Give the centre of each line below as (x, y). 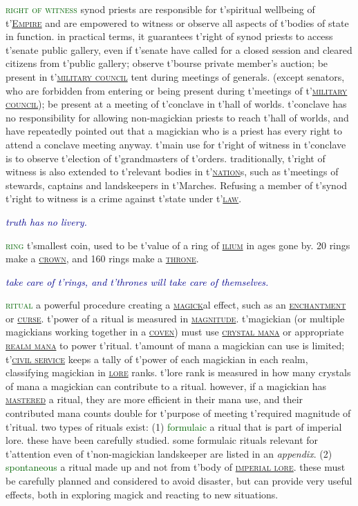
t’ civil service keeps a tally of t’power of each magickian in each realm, (157, 359)
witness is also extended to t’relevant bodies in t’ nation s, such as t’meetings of (172, 172)
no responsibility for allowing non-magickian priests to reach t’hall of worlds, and (177, 117)
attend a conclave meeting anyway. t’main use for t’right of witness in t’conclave (176, 144)
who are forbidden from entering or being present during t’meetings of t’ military (177, 90)
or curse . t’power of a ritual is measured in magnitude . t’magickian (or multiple (175, 318)
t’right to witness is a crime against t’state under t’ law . (124, 198)
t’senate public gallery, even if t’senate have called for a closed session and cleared (179, 49)
